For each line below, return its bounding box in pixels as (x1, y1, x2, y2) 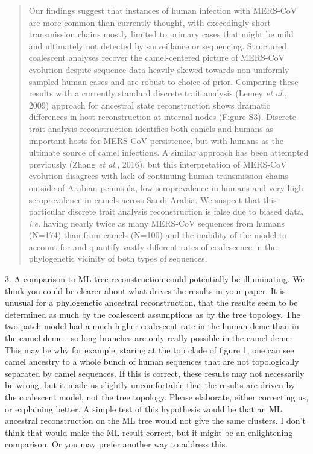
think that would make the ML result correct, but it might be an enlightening (5, 426, 293, 438)
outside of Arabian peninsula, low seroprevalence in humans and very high (28, 181, 303, 194)
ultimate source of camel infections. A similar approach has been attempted (28, 146, 309, 159)
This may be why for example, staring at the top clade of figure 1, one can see (5, 343, 294, 356)
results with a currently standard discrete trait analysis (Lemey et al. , (28, 87, 287, 99)
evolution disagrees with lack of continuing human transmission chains (28, 169, 289, 182)
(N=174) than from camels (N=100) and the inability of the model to (28, 229, 287, 241)
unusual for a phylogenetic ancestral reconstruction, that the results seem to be (5, 296, 298, 309)
